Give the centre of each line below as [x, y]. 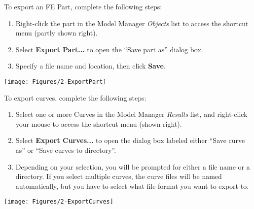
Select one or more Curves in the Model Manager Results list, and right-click [131, 114]
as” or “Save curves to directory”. [66, 150]
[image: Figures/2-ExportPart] [55, 82]
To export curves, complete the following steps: [75, 97]
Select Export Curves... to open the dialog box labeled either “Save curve [130, 140]
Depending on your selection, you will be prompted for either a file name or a [133, 166]
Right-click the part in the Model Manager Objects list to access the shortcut [132, 23]
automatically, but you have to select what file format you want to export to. [132, 186]
